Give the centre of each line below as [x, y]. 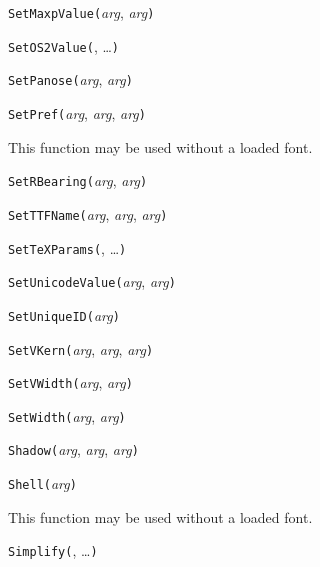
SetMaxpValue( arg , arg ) [81, 12]
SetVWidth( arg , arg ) [70, 382]
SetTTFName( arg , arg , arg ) [88, 213]
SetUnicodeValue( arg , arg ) [92, 281]
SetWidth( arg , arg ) [67, 415]
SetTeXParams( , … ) [67, 247]
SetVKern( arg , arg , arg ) [81, 348]
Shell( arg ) [42, 483]
